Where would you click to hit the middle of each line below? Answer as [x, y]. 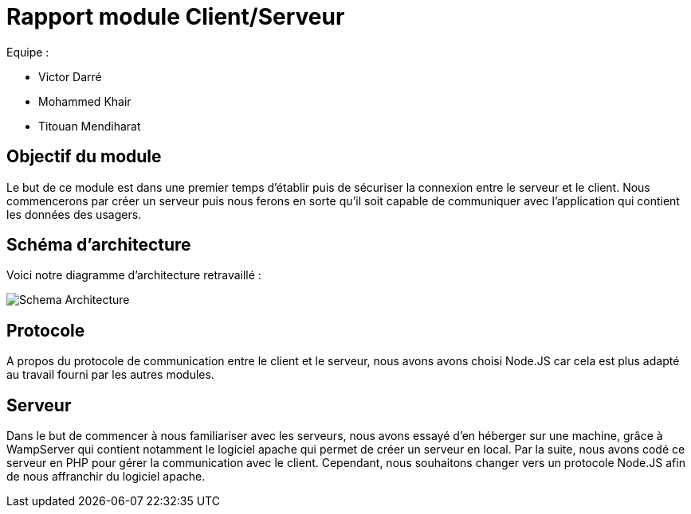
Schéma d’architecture [99, 245]
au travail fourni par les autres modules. [110, 375]
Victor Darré [70, 76]
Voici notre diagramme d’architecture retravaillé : [134, 275]
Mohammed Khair [85, 101]
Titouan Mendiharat [90, 126]
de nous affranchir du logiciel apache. [106, 477]
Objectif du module [84, 157]
